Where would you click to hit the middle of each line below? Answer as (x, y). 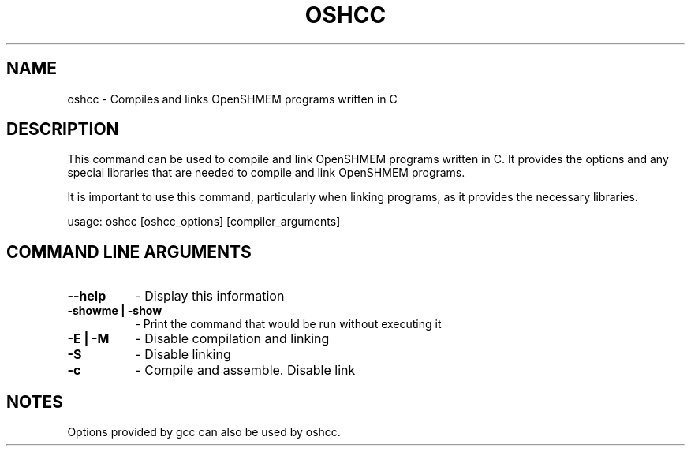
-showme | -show (115, 311)
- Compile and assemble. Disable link (245, 370)
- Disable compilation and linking (232, 339)
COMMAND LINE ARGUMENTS (129, 252)
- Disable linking (183, 355)
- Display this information (210, 296)
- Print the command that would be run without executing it (288, 324)
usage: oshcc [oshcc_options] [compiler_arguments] (204, 222)
